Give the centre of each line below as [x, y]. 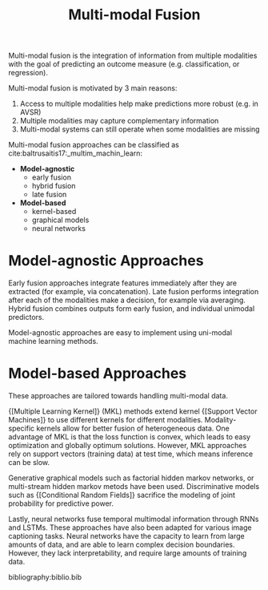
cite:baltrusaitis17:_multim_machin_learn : [75, 153]
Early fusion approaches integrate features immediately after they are [123, 283]
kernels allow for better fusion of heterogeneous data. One [133, 428]
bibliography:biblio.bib [45, 577]
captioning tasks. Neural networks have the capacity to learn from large [127, 536]
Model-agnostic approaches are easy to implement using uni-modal [120, 333]
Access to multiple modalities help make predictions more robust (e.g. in [139, 104]
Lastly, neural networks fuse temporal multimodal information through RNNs [134, 519]
